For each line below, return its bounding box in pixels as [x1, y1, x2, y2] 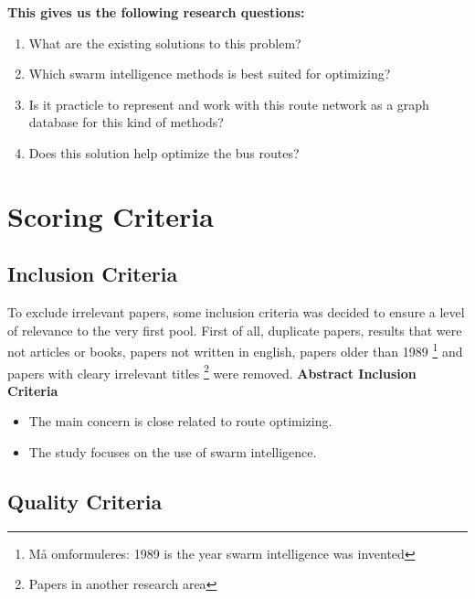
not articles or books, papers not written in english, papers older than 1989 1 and [7, 339, 463, 360]
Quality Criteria [7, 487, 163, 515]
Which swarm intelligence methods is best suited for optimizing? [28, 64, 391, 83]
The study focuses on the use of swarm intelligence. [28, 443, 317, 462]
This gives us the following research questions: [7, 3, 305, 21]
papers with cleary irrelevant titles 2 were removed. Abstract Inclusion [7, 360, 417, 382]
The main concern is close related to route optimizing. [28, 412, 332, 431]
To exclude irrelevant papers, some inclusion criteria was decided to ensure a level [7, 303, 465, 322]
